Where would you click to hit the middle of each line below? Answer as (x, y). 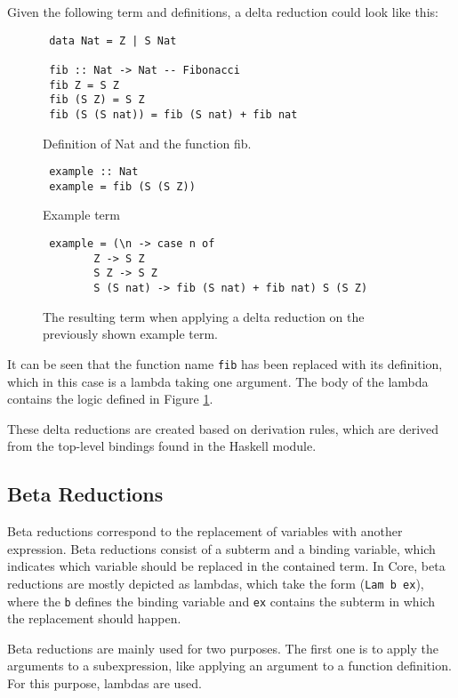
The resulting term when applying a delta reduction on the (204, 316)
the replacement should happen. (94, 618)
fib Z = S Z (84, 85)
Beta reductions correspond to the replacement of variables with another (205, 531)
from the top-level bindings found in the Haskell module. (162, 446)
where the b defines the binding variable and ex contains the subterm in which (221, 601)
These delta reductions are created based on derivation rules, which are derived (223, 428)
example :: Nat (94, 172)
